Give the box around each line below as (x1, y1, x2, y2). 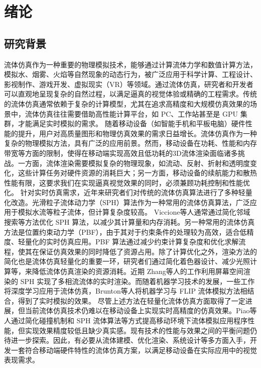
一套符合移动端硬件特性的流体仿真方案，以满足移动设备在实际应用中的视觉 (11, 344, 257, 355)
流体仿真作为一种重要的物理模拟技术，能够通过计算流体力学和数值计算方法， (4, 59, 257, 69)
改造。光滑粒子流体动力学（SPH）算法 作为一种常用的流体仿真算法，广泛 (11, 197, 250, 207)
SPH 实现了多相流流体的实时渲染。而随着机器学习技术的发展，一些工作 (20, 275, 255, 286)
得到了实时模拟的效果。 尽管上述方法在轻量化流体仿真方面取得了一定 (18, 295, 245, 306)
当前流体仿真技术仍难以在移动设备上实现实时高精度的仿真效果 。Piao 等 (25, 305, 257, 316)
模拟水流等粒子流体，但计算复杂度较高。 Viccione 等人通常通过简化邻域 (18, 207, 250, 217)
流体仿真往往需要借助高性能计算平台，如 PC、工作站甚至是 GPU (25, 108, 238, 119)
